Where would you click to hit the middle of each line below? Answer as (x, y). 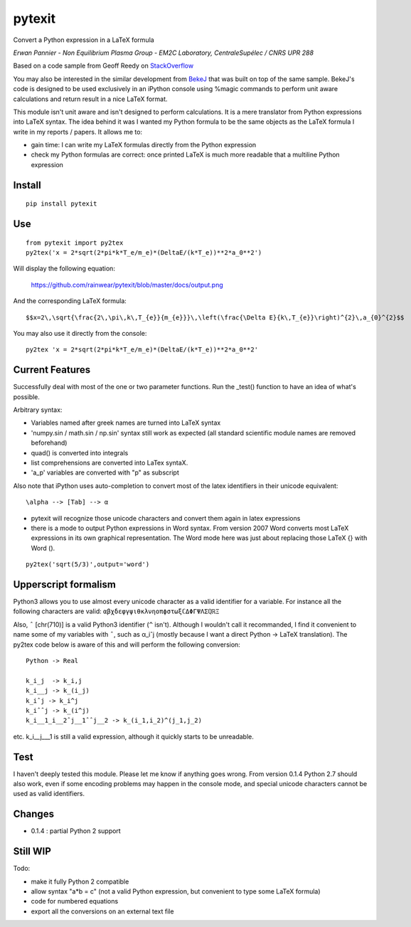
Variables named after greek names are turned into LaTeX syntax (126, 423)
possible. (27, 397)
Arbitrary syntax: (38, 410)
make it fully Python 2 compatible (80, 881)
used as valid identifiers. (49, 794)
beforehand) (49, 443)
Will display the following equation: (64, 269)
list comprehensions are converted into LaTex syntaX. (110, 463)
